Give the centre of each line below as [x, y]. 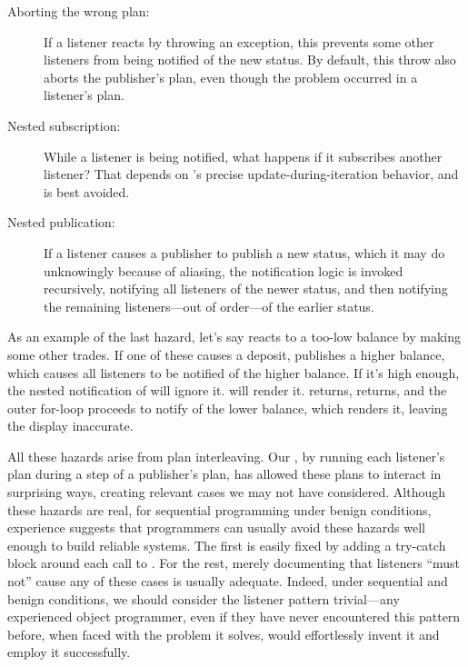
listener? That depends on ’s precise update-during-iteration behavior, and [251, 174]
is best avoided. [87, 191]
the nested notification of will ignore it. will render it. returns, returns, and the [227, 390]
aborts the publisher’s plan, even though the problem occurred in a [231, 77]
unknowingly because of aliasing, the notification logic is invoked [224, 270]
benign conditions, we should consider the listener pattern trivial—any [204, 598]
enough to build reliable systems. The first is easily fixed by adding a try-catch [227, 545]
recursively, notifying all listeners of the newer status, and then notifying [246, 289]
